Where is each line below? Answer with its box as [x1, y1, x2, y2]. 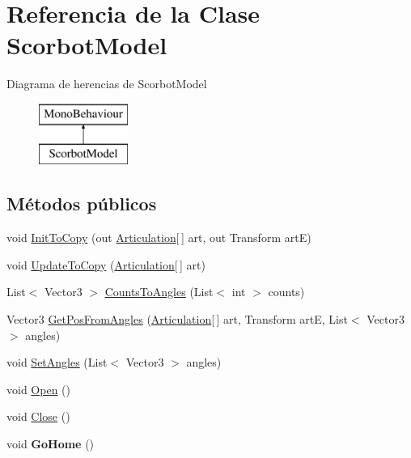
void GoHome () [6, 435, 95, 452]
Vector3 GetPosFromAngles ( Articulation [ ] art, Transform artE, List [6, 311, 348, 328]
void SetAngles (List [6, 354, 108, 371]
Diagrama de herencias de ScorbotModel [6, 75, 207, 92]
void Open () [6, 380, 70, 397]
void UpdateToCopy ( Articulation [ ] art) [6, 256, 205, 273]
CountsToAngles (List [104, 283, 214, 300]
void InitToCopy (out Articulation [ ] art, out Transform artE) [6, 229, 311, 246]
